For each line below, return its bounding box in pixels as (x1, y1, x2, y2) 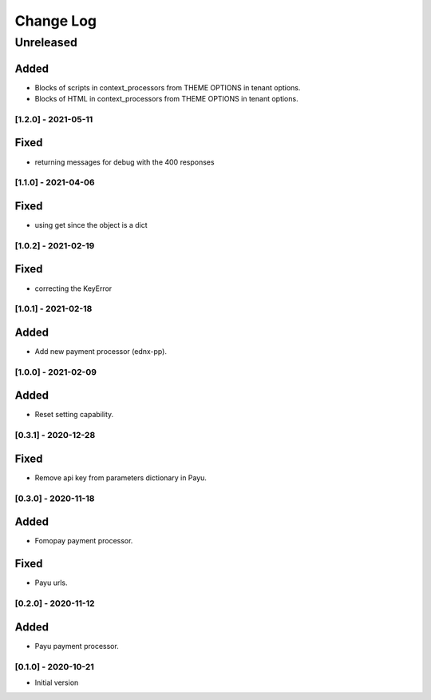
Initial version (34, 678, 79, 687)
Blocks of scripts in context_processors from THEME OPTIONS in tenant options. (34, 82, 301, 92)
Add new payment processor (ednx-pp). (34, 346, 168, 356)
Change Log (14, 12, 97, 30)
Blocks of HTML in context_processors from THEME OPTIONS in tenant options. (34, 94, 299, 104)
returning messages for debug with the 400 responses (34, 157, 215, 167)
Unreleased (14, 35, 77, 50)
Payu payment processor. (34, 641, 119, 650)
